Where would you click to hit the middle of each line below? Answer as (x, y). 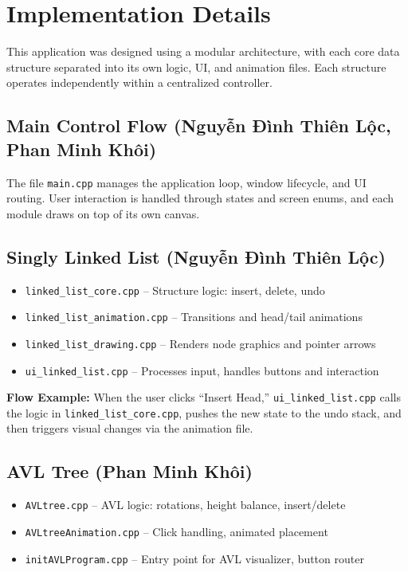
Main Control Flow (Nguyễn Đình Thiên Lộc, (199, 125)
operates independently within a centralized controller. (139, 82)
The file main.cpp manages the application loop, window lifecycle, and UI (186, 182)
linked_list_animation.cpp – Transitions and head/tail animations (194, 317)
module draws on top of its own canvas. (103, 213)
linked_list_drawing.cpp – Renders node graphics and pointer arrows (200, 343)
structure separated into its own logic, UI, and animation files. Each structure (196, 67)
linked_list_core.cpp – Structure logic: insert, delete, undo (175, 290)
